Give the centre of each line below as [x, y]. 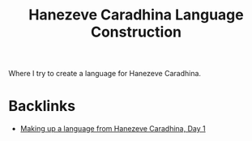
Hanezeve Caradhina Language [136, 15]
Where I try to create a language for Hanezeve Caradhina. [105, 74]
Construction [136, 32]
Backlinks [42, 106]
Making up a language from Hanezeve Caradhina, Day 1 [113, 129]
